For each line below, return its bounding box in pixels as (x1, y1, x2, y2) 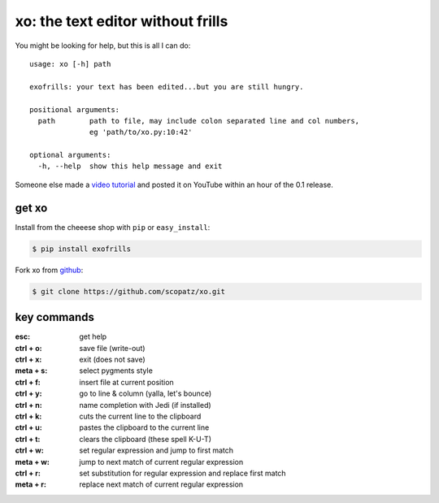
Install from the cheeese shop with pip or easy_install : (15, 222, 211, 232)
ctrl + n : (15, 400, 42, 410)
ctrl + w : (15, 445, 44, 455)
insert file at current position (79, 377, 174, 387)
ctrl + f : (15, 377, 41, 387)
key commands (15, 310, 95, 324)
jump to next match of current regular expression (79, 457, 244, 466)
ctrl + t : (15, 434, 41, 444)
